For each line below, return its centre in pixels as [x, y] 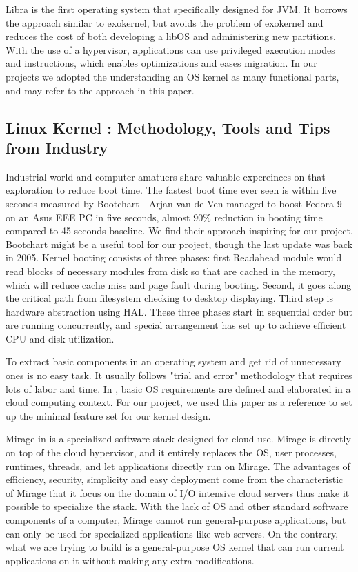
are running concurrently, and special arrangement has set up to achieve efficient [176, 325]
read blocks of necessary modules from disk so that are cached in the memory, [170, 270]
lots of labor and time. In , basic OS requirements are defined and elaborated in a [178, 388]
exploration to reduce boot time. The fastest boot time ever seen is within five [171, 190]
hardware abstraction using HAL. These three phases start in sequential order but [179, 311]
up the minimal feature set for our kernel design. [108, 415]
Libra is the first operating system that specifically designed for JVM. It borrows [177, 9]
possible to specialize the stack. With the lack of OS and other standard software [177, 506]
